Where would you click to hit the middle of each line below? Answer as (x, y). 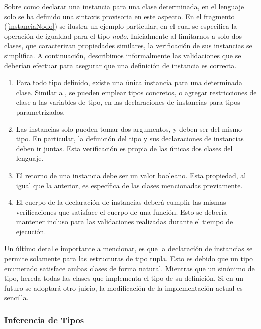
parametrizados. (40, 111)
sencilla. (16, 298)
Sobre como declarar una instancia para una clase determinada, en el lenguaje (124, 6)
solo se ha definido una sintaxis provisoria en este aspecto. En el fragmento (119, 16)
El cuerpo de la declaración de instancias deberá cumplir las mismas (121, 202)
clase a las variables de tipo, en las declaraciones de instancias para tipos (128, 102)
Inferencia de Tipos (44, 320)
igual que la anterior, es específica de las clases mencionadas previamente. (129, 185)
